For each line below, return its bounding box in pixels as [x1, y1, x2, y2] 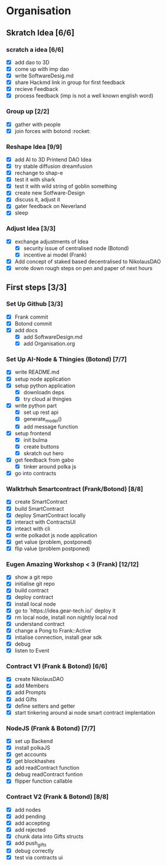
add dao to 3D [14, 59, 50, 66]
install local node [14, 600, 56, 607]
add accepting [14, 819, 50, 826]
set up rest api [23, 408, 59, 416]
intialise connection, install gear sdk [14, 634, 102, 641]
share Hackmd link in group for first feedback [14, 79, 126, 86]
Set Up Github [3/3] [6, 300, 63, 308]
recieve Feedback [14, 86, 58, 93]
